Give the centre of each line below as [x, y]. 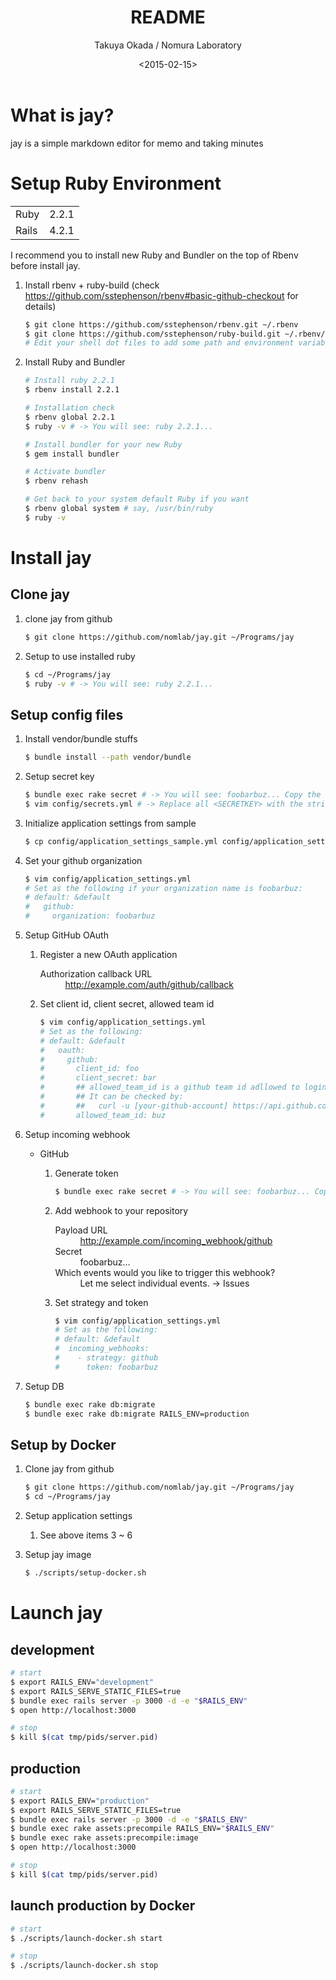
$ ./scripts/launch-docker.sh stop [84, 1966]
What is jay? [62, 115]
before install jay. [45, 265]
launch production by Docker [103, 1906]
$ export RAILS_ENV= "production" [80, 1801]
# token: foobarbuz [106, 1367]
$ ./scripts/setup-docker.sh [85, 1573]
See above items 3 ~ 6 [86, 1535]
